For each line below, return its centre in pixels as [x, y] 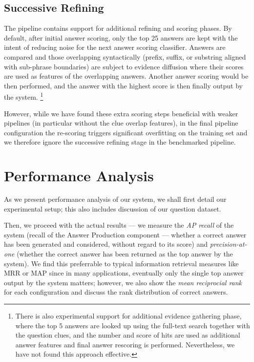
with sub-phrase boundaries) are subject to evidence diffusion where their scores [124, 66]
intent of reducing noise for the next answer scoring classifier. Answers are [115, 47]
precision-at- [228, 244]
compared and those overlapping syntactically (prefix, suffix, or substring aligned [125, 56]
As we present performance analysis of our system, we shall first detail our [115, 199]
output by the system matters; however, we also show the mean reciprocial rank [123, 282]
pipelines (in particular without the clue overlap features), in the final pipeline [121, 123]
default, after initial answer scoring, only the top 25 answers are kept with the [121, 37]
